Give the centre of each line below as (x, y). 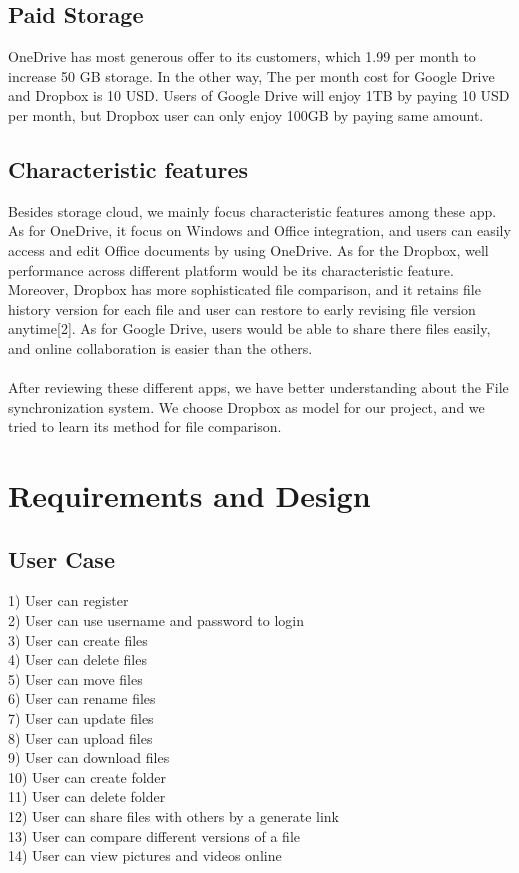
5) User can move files (75, 678)
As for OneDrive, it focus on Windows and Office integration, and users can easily (259, 230)
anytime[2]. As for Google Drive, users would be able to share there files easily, (249, 328)
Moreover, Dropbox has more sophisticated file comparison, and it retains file (244, 289)
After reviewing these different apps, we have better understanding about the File (258, 387)
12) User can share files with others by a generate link (173, 816)
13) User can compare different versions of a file (154, 835)
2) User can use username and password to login (156, 620)
